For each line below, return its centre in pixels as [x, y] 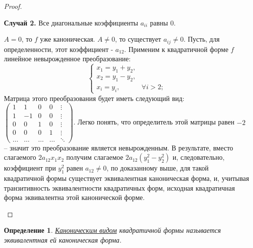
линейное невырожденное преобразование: [67, 59]
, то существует [138, 39]
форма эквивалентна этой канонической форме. [74, 197]
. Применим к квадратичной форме [176, 49]
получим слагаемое [95, 157]
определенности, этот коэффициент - [59, 49]
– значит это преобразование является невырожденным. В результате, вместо [119, 147]
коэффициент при [30, 168]
